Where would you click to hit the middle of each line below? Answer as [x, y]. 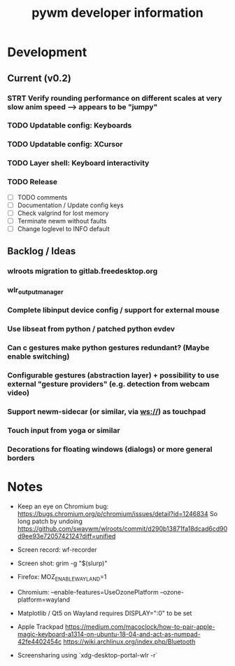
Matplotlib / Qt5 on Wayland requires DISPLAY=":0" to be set [105, 613]
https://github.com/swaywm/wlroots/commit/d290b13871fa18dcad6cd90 [122, 528]
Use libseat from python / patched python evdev [91, 329]
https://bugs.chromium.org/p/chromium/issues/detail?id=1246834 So [117, 513]
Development [47, 52]
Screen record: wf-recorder [57, 549]
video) [19, 393]
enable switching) [38, 356]
